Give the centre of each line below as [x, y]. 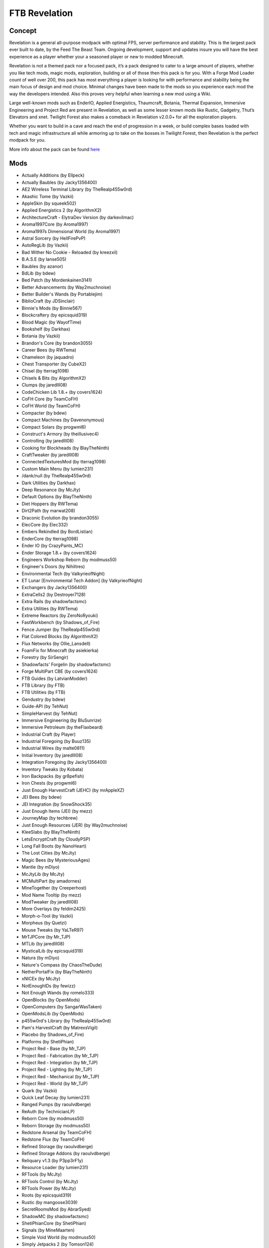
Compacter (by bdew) [44, 413]
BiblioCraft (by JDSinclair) [48, 301]
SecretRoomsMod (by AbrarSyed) [56, 1209]
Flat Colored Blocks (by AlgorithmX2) [60, 636]
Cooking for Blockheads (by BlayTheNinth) [66, 448]
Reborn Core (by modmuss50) [53, 1119]
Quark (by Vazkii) [39, 1090]
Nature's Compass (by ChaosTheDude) [62, 965]
